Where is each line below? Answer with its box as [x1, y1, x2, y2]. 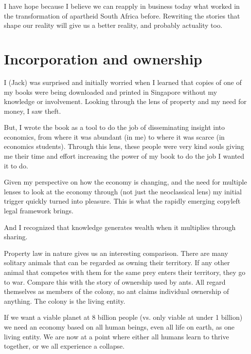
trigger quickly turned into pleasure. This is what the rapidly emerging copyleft [4, 196, 241, 206]
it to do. [4, 160, 28, 170]
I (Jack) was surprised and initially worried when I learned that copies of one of [4, 77, 242, 87]
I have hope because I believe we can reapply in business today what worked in [4, 1, 240, 11]
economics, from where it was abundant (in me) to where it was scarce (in [4, 131, 225, 142]
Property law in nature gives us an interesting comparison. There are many [4, 248, 228, 258]
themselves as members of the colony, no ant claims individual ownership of [4, 286, 229, 296]
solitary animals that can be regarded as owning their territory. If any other [4, 257, 230, 268]
